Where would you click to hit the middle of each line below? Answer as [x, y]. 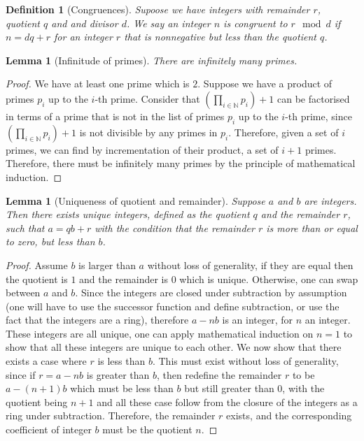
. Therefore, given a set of [283, 132]
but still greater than [229, 388]
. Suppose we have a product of [265, 84]
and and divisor [85, 23]
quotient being [37, 402]
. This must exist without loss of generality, [245, 361]
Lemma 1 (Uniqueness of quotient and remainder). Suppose [135, 200]
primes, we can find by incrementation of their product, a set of [142, 149]
